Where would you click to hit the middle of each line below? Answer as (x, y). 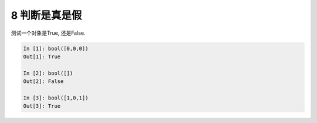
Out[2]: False (43, 82)
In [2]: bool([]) (48, 73)
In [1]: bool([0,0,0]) (56, 48)
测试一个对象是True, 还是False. (48, 33)
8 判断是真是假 (46, 15)
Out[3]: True (42, 106)
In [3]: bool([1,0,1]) (56, 98)
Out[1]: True (42, 56)
